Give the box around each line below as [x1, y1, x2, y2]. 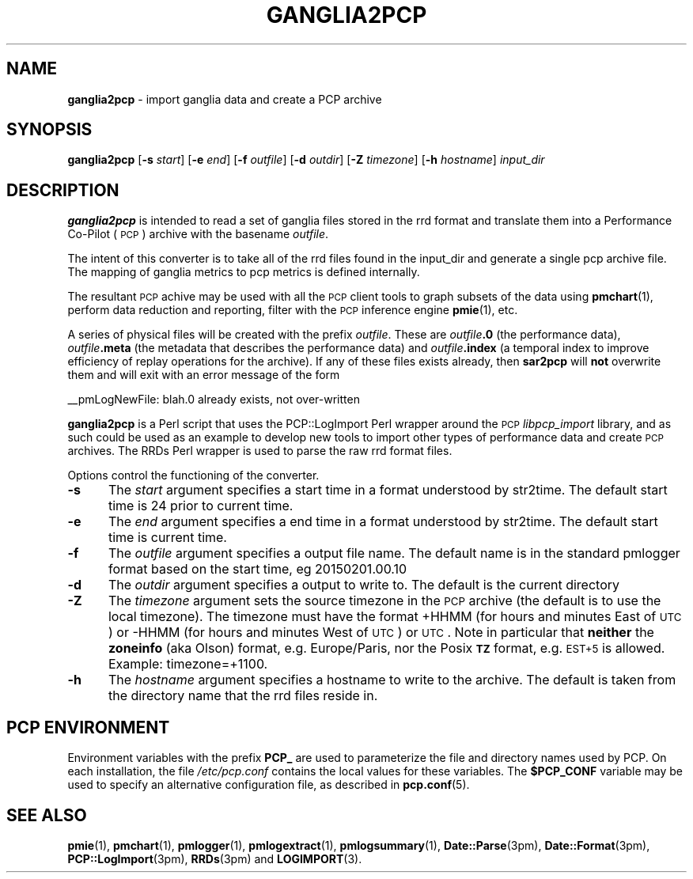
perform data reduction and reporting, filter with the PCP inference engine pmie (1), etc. [67, 303, 518, 317]
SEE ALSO [6, 805, 87, 825]
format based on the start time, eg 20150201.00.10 [108, 561, 407, 578]
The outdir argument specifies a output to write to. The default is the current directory [108, 577, 620, 593]
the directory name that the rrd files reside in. [108, 688, 378, 704]
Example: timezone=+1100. [108, 656, 268, 673]
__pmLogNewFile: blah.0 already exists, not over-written [67, 392, 360, 407]
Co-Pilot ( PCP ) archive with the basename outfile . [67, 227, 329, 241]
